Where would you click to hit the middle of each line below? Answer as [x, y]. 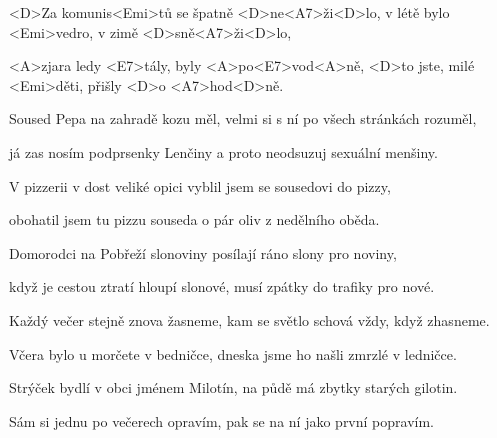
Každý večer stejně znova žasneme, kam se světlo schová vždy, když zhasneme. [249, 319]
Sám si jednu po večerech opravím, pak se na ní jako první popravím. [221, 420]
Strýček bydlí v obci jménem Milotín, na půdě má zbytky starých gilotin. [233, 387]
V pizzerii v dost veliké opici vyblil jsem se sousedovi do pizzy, [200, 185]
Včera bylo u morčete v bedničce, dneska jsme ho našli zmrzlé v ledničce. [233, 353]
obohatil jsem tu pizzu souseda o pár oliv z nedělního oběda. [194, 219]
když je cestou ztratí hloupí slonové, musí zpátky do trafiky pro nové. [222, 286]
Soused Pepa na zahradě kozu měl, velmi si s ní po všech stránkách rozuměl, [243, 118]
